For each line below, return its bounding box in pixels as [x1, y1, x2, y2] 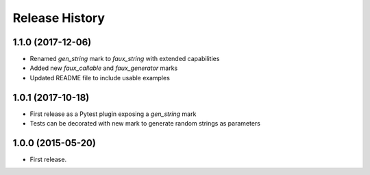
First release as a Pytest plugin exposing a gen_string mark [29, 110, 197, 118]
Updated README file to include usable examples [29, 73, 171, 82]
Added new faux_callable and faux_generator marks [29, 64, 178, 72]
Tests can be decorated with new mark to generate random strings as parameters [29, 119, 260, 128]
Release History [12, 10, 106, 25]
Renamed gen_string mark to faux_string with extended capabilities [29, 55, 220, 63]
